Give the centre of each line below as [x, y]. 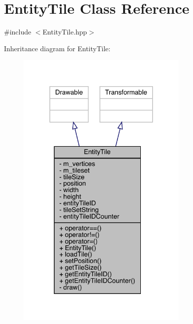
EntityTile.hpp [65, 32]
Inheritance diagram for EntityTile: [57, 48]
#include [18, 32]
